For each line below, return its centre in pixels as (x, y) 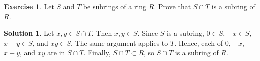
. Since (148, 33)
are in (56, 53)
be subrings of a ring (115, 6)
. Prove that (173, 6)
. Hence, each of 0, (203, 43)
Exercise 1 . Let (29, 6)
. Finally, (97, 53)
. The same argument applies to (120, 43)
